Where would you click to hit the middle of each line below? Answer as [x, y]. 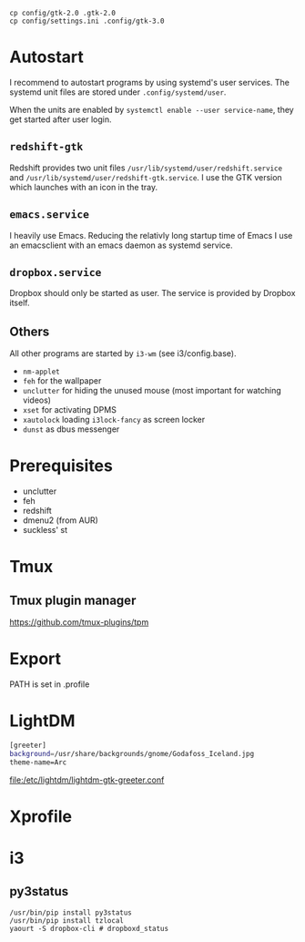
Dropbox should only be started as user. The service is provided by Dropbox [152, 293]
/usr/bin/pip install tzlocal [67, 920]
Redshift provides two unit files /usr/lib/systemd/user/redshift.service [146, 168]
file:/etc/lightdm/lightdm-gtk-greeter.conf [87, 780]
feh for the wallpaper [62, 381]
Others [30, 331]
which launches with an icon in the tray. [83, 187]
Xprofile [41, 816]
